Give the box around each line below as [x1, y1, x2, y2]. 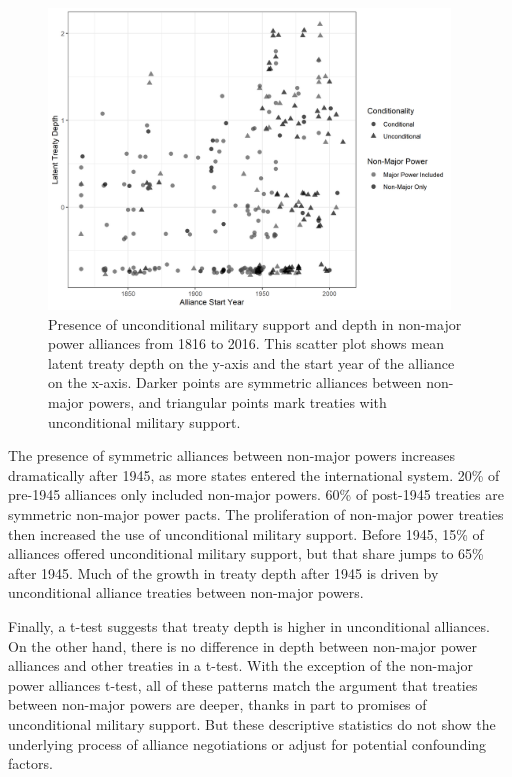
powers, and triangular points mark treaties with [88, 392, 387, 413]
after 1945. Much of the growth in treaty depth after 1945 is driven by [8, 562, 439, 583]
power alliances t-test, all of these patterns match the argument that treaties [8, 674, 478, 695]
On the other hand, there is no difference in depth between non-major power [8, 635, 477, 656]
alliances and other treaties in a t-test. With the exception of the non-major [8, 655, 474, 676]
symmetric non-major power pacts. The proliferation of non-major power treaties [8, 504, 504, 525]
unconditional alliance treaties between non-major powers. [8, 582, 364, 603]
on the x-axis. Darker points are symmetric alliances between [48, 372, 422, 393]
